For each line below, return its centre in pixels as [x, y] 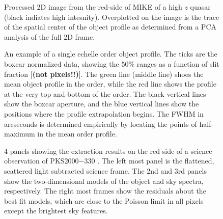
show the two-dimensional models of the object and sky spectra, [104, 181]
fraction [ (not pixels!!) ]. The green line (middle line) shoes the [104, 74]
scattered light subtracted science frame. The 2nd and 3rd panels [105, 170]
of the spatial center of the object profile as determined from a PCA [110, 27]
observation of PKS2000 [41, 161]
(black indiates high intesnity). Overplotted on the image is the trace [112, 17]
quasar [200, 7]
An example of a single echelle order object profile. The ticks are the [111, 54]
